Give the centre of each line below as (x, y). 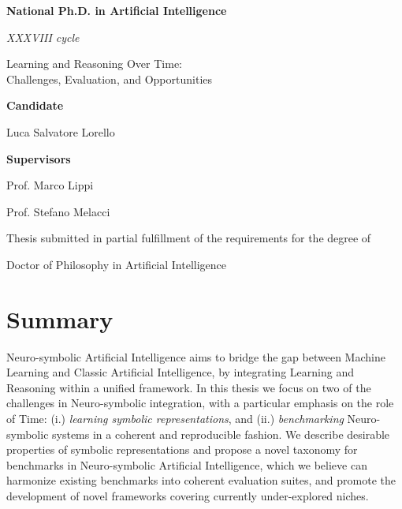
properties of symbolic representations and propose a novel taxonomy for (182, 449)
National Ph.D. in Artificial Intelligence (117, 10)
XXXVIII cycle (43, 37)
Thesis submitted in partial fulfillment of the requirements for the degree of (189, 238)
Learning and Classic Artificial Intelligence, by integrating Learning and (180, 372)
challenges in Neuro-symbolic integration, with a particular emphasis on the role (200, 403)
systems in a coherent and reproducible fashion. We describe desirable (221, 434)
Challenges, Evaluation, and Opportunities (110, 79)
